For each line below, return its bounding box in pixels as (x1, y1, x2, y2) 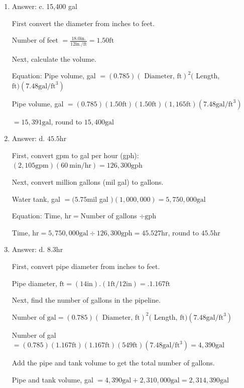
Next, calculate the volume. (12, 53, 96, 64)
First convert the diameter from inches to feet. (12, 18, 155, 28)
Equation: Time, (12, 210, 62, 221)
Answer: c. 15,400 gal (12, 1, 77, 11)
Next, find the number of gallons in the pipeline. (12, 295, 161, 305)
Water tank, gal (12, 193, 60, 204)
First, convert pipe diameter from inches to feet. (12, 261, 160, 272)
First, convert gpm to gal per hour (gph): (12, 150, 139, 160)
